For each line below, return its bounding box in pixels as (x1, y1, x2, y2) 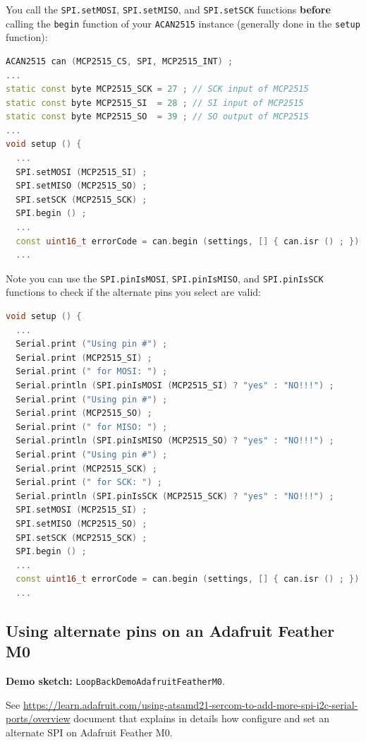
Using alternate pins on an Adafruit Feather (6, 619, 335, 641)
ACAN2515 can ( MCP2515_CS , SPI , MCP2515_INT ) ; (6, 56, 233, 66)
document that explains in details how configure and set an (73, 711, 329, 726)
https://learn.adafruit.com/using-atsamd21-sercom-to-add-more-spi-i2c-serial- (23, 697, 358, 712)
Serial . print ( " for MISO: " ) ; (16, 421, 168, 432)
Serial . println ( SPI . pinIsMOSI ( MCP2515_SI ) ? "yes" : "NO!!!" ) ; (16, 381, 334, 391)
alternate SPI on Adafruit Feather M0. (6, 724, 173, 739)
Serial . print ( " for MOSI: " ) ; (16, 366, 168, 377)
